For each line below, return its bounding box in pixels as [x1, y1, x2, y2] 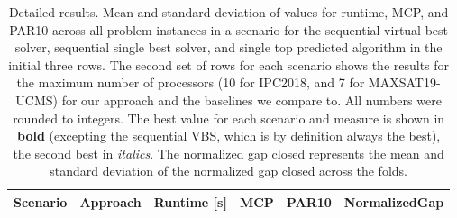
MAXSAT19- [368, 73, 441, 92]
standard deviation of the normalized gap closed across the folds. [50, 161, 407, 180]
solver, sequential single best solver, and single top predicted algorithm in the [14, 38, 443, 57]
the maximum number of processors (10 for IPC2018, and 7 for [16, 73, 365, 92]
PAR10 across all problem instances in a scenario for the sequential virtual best [9, 20, 449, 39]
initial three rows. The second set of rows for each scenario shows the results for [8, 55, 450, 74]
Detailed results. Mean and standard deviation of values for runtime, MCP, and [8, 3, 449, 21]
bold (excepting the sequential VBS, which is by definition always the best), [16, 126, 441, 145]
